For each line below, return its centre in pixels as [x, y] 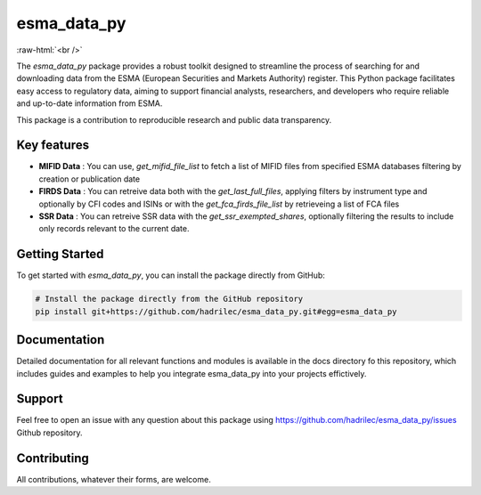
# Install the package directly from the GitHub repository [169, 299]
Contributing [53, 458]
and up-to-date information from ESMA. [90, 103]
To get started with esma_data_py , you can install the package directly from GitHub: [171, 275]
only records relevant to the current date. [114, 229]
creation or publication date [90, 179]
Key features [53, 146]
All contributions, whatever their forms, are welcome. [114, 479]
